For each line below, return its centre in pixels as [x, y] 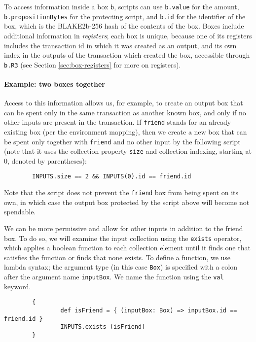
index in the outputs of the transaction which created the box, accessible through [127, 55]
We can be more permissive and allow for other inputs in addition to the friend [124, 228]
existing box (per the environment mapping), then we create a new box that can [126, 131]
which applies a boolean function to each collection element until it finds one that [127, 248]
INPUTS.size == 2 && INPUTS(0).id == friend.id [112, 177]
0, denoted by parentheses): [45, 160]
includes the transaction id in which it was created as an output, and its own [120, 45]
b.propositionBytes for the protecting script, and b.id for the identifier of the [125, 16]
